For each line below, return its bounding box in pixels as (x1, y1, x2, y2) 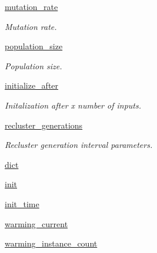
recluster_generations (5, 119, 83, 131)
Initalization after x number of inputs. (5, 99, 141, 111)
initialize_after (5, 79, 59, 92)
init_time (5, 197, 39, 210)
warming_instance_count (5, 237, 98, 249)
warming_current (5, 217, 68, 230)
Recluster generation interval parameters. (5, 139, 153, 151)
